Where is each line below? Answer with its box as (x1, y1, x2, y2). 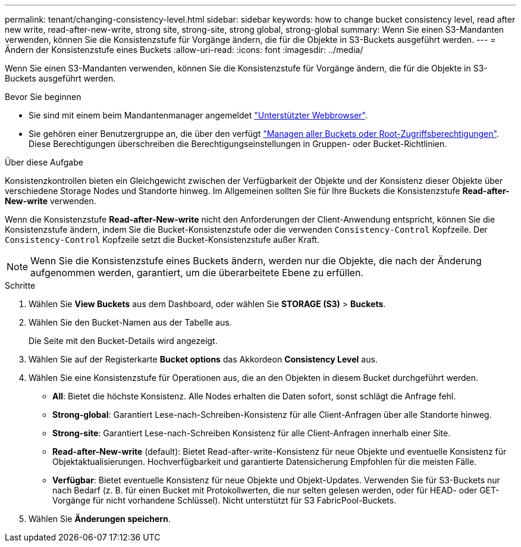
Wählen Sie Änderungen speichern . (29, 514, 171, 524)
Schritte (5, 280, 36, 290)
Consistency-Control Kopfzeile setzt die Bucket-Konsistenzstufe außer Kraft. (5, 235, 320, 245)
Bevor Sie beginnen (5, 92, 81, 102)
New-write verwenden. (5, 196, 96, 206)
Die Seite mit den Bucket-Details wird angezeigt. (29, 336, 218, 346)
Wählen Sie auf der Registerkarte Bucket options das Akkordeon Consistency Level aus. (29, 354, 378, 364)
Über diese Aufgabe (5, 157, 83, 167)
